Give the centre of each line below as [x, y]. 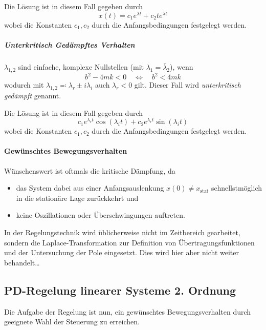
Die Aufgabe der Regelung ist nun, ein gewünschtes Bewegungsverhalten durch [128, 311]
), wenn [182, 66]
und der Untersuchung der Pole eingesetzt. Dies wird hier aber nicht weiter [121, 252]
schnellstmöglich [237, 188]
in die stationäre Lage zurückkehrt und [77, 198]
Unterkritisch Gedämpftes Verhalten [70, 44]
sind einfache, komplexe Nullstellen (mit [81, 66]
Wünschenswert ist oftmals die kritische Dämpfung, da [90, 170]
